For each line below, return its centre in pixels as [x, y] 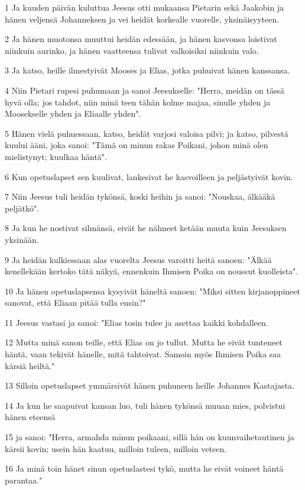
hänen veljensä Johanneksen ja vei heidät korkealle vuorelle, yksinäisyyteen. [142, 19]
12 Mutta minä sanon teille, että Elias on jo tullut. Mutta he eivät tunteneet [144, 342]
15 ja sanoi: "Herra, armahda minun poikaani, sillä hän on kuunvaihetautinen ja [150, 437]
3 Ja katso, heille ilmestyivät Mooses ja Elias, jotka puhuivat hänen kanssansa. [147, 70]
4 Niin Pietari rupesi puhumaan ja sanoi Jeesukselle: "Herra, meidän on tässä [145, 90]
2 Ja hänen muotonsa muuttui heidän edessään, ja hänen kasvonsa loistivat [141, 39]
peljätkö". [22, 208]
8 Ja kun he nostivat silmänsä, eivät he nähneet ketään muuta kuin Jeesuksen [146, 228]
